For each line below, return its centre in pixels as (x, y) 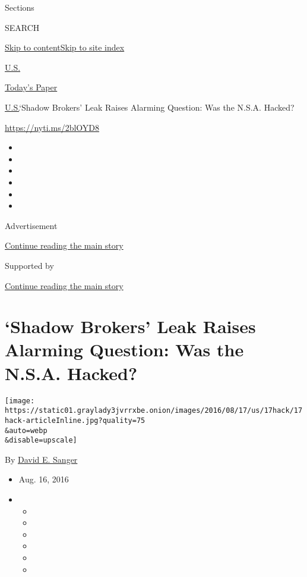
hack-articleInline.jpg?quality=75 (75, 420)
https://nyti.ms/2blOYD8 (52, 127)
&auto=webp (26, 430)
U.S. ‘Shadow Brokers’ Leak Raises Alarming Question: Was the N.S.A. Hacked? (150, 107)
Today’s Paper (31, 87)
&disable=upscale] (41, 440)
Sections (20, 7)
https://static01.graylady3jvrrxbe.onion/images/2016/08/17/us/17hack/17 (154, 411)
